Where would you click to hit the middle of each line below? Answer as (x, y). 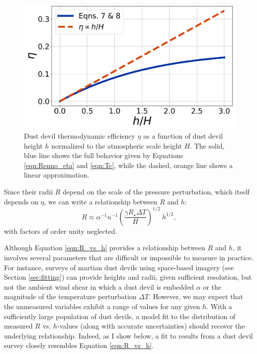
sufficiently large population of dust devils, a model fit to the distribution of (120, 316)
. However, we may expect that (196, 296)
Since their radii (29, 192)
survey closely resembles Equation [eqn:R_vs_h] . (79, 345)
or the (212, 286)
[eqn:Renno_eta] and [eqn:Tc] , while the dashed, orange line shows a (128, 165)
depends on (21, 201)
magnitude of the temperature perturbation (70, 296)
